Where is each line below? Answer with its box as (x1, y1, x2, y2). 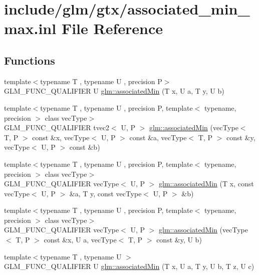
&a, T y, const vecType (69, 188, 142, 198)
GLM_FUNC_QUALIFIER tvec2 (4, 122, 110, 133)
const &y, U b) (156, 234, 202, 245)
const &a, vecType (129, 132, 187, 142)
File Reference (61, 18, 163, 39)
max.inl (4, 18, 57, 39)
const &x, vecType (32, 132, 90, 142)
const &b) (69, 142, 100, 152)
